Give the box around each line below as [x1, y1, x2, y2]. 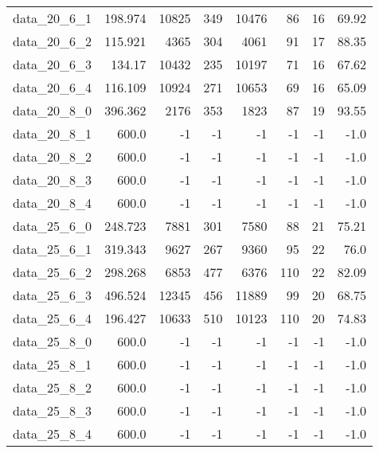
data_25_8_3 [13, 401, 92, 420]
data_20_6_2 [13, 32, 92, 50]
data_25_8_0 [13, 332, 92, 350]
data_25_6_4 [13, 309, 92, 327]
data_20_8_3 [13, 170, 92, 189]
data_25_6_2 [13, 263, 92, 281]
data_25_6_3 [13, 286, 92, 304]
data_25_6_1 [13, 240, 92, 258]
